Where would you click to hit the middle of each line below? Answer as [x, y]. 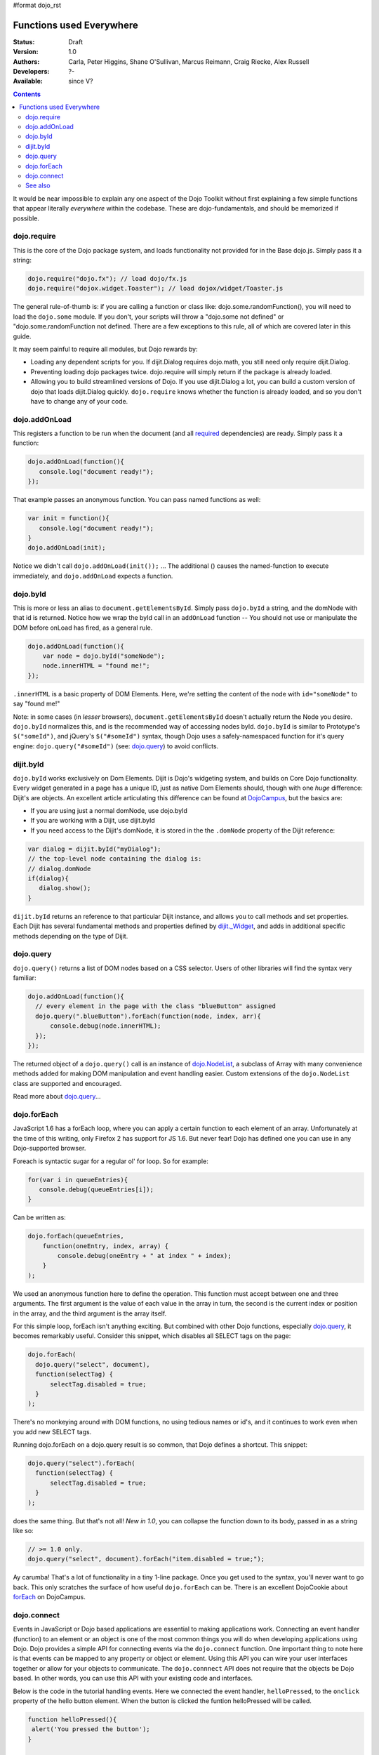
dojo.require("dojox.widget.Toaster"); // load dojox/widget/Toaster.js [155, 289]
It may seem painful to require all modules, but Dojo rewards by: [105, 349]
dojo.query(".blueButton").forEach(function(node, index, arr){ [148, 1016]
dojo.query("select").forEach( [82, 1463]
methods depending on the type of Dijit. [71, 936]
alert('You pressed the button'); [91, 1729]
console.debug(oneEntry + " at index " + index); [144, 1256]
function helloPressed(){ [72, 1719]
